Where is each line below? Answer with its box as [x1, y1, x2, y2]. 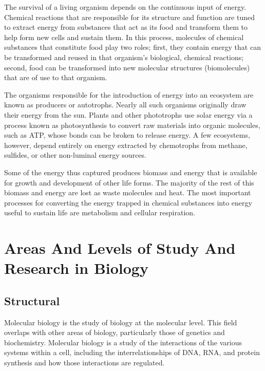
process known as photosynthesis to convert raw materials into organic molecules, [4, 119, 260, 130]
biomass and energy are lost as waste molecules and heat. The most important [4, 187, 251, 198]
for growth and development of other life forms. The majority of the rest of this [4, 177, 254, 188]
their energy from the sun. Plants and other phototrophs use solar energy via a [4, 109, 253, 120]
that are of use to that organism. [4, 72, 107, 83]
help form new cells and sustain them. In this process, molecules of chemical [4, 31, 244, 42]
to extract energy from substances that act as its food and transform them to [4, 22, 248, 32]
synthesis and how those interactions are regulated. [4, 357, 165, 368]
